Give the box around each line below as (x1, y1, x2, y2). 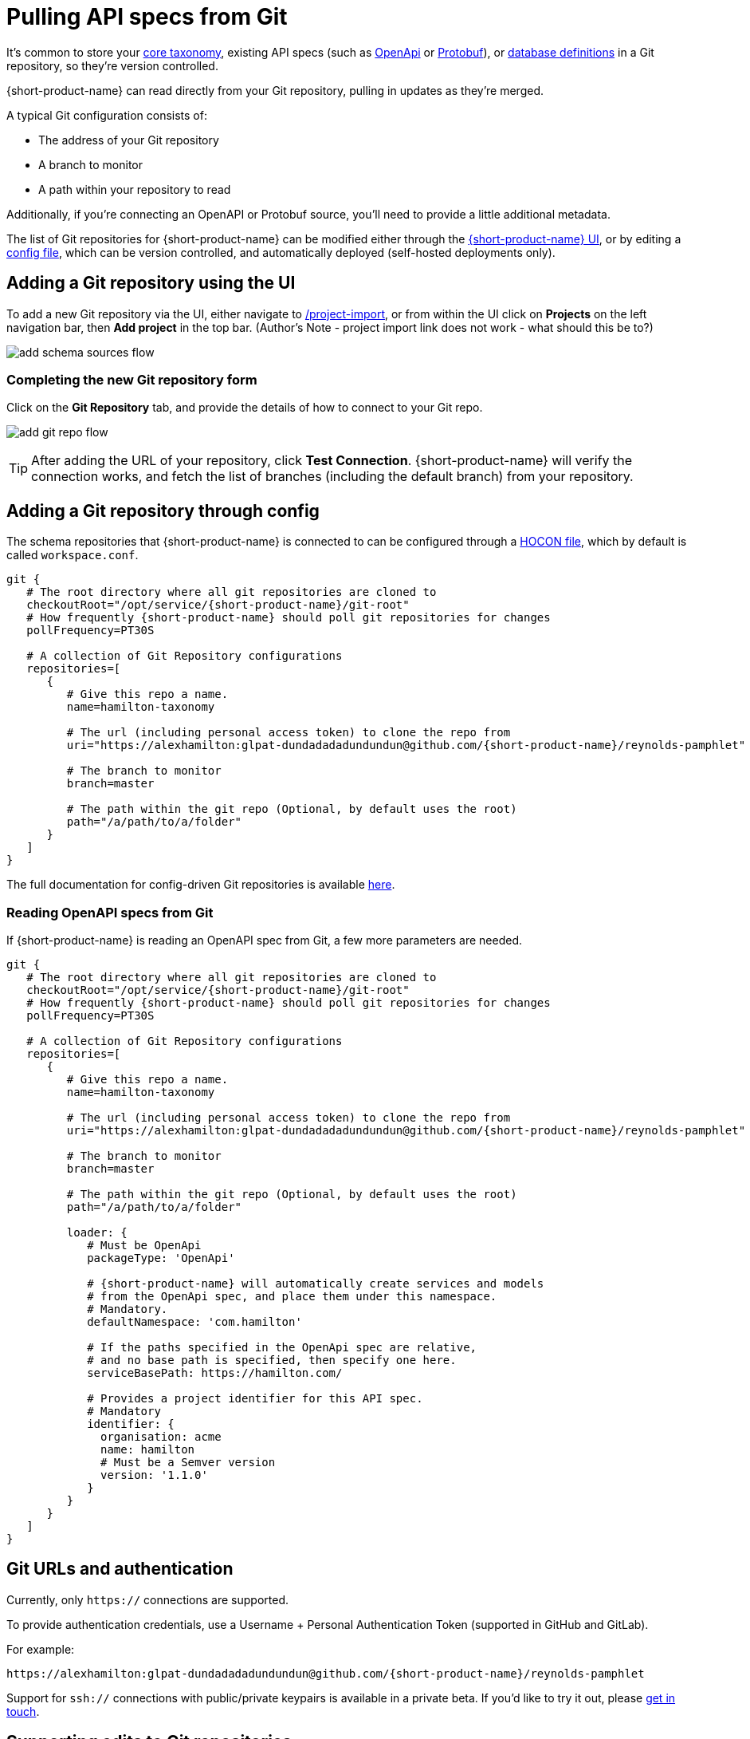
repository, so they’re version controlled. (6, 58, 218, 73)
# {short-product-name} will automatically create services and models (87, 1276, 544, 1290)
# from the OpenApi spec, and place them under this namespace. (87, 1289, 497, 1303)
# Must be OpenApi (87, 1238, 202, 1252)
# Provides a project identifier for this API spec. (87, 1391, 423, 1405)
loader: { (66, 1225, 128, 1239)
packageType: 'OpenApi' (87, 1251, 235, 1264)
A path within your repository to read (38, 182, 231, 196)
